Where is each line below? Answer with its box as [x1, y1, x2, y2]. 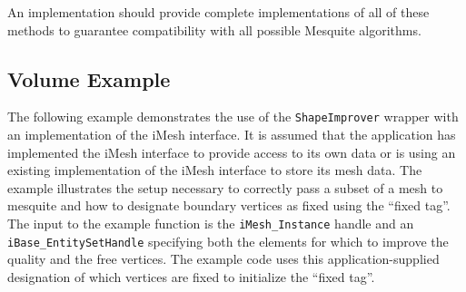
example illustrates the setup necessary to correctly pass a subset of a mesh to [7, 178, 443, 197]
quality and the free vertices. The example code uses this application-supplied [7, 249, 440, 268]
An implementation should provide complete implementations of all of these [7, 3, 430, 21]
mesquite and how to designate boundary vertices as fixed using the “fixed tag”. [7, 196, 451, 215]
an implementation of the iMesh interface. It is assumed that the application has [7, 125, 456, 144]
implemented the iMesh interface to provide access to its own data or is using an [7, 142, 456, 161]
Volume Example [7, 64, 171, 92]
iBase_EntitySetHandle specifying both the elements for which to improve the [7, 231, 449, 250]
